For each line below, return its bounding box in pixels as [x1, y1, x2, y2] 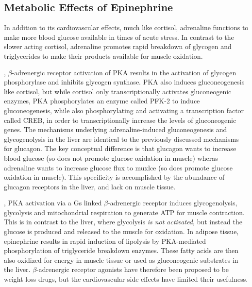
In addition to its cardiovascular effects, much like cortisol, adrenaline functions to [4, 22, 249, 33]
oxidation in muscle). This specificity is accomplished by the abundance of [4, 172, 225, 182]
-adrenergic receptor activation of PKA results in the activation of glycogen [12, 67, 236, 77]
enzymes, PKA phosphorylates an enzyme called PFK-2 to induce [4, 96, 200, 106]
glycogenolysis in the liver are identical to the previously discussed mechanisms [4, 134, 239, 144]
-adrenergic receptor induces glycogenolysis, [108, 198, 237, 208]
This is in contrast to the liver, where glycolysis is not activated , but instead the [4, 217, 243, 227]
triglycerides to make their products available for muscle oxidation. [4, 51, 203, 61]
